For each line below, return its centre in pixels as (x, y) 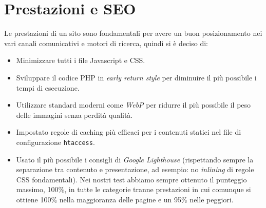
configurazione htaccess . (55, 142)
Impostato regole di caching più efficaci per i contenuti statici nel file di (129, 132)
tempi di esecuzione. (48, 87)
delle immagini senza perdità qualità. (74, 115)
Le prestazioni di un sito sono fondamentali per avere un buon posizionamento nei (133, 33)
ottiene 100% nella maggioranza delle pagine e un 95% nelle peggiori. (125, 199)
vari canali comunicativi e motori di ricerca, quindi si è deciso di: (106, 43)
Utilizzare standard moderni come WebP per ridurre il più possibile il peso (134, 105)
